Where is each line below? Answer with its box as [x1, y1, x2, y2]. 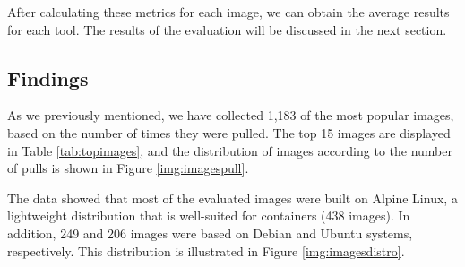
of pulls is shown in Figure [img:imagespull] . [7, 159, 249, 177]
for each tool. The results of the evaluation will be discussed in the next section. [7, 20, 447, 39]
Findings [7, 64, 89, 91]
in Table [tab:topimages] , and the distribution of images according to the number [7, 141, 453, 159]
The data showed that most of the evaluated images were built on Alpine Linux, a [7, 188, 458, 207]
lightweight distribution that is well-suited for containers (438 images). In [7, 206, 410, 225]
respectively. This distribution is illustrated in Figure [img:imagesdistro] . [7, 241, 405, 260]
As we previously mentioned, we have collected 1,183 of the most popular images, [7, 106, 454, 125]
